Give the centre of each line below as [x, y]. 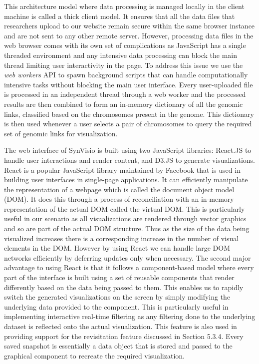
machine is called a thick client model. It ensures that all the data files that [120, 16]
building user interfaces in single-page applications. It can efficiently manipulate [126, 180]
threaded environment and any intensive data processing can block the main [121, 55]
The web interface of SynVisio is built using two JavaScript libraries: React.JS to [128, 150]
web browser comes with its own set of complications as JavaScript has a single [125, 45]
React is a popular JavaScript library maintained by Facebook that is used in [122, 170]
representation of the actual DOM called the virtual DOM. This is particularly [125, 208]
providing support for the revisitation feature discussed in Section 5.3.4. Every [124, 336]
